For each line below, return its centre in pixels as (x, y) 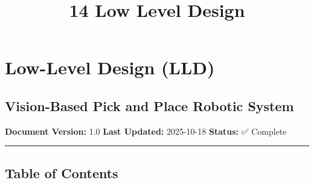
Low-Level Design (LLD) (110, 67)
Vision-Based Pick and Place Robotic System (149, 105)
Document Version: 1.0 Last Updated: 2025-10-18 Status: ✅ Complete (146, 131)
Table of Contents (62, 172)
